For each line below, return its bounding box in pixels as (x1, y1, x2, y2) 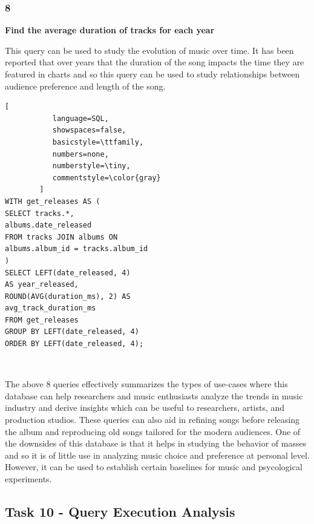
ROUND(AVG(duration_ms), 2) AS (5, 292, 131, 301)
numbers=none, (52, 149, 109, 159)
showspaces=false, (52, 126, 126, 135)
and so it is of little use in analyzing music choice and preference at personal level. (5, 448, 310, 461)
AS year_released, (5, 280, 79, 289)
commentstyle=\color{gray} (52, 173, 161, 182)
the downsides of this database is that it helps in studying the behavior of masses (5, 437, 307, 450)
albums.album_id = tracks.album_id (5, 244, 148, 254)
